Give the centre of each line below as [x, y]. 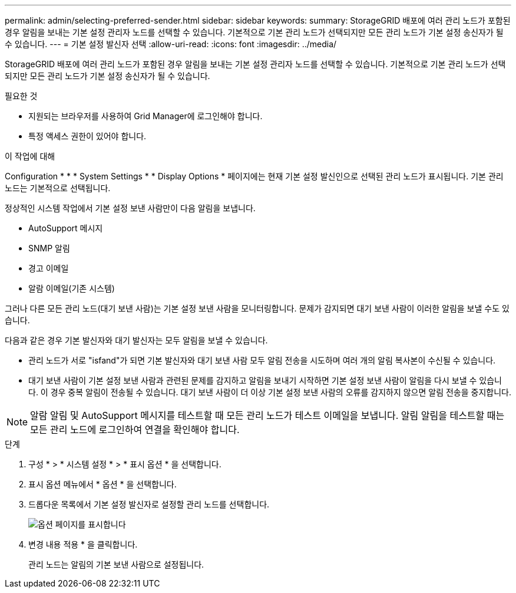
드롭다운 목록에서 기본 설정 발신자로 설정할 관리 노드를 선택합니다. [149, 504]
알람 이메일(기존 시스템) [72, 288]
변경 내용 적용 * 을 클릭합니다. [83, 544]
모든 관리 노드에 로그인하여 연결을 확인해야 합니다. [135, 430]
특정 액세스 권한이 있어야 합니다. [87, 136]
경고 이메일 [49, 268]
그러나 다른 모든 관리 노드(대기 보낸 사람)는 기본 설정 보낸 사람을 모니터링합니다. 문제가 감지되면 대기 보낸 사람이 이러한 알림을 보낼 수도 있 [257, 308]
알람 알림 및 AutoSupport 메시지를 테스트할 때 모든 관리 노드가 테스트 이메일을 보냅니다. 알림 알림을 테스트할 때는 [267, 415]
